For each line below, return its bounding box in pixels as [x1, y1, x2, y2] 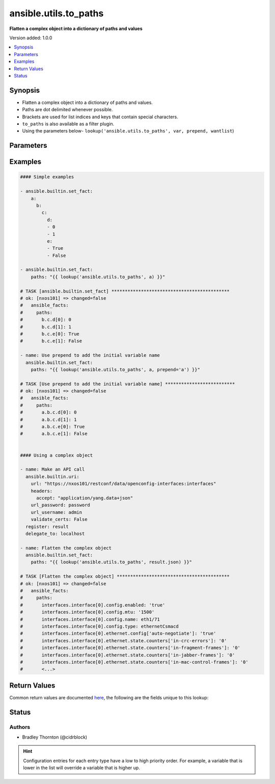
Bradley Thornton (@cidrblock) [22, 734, 88, 740]
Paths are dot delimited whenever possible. [22, 107, 113, 113]
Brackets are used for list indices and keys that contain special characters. [22, 114, 178, 120]
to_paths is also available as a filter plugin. [22, 120, 115, 127]
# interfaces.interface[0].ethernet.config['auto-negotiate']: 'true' [20, 631, 216, 637]
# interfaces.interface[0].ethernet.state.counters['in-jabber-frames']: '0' [20, 652, 235, 658]
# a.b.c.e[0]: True [20, 424, 85, 430]
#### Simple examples [20, 174, 74, 180]
